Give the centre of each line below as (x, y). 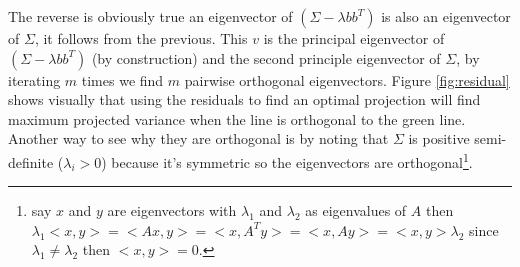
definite (31, 161)
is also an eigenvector (446, 16)
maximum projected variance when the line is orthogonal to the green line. (237, 118)
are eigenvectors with (172, 210)
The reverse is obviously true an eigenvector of (150, 16)
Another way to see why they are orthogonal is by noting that (198, 138)
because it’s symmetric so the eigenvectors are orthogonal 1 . (292, 160)
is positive (439, 138)
